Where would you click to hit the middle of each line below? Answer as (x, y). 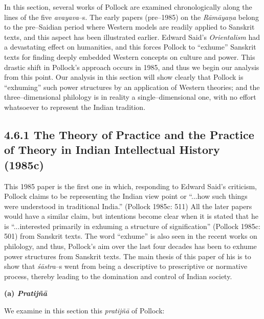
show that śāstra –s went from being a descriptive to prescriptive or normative (126, 266)
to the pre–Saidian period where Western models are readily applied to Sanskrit (129, 27)
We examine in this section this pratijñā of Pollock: (84, 311)
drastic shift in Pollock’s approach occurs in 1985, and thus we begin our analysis (132, 67)
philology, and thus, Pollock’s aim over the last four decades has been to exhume (130, 246)
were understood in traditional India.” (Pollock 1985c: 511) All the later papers (128, 206)
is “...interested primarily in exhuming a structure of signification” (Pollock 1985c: (132, 226)
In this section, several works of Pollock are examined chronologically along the (128, 7)
